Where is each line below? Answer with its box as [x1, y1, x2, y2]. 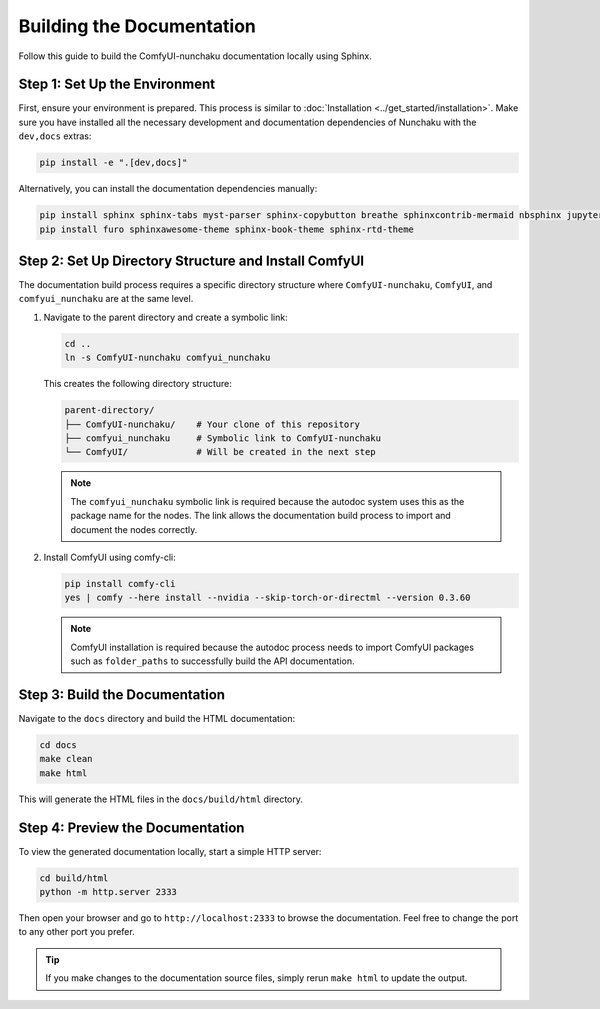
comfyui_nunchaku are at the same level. [18, 293, 194, 305]
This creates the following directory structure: [43, 378, 232, 390]
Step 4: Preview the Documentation [18, 819, 245, 836]
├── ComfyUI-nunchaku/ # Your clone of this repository [64, 418, 360, 430]
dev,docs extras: [18, 130, 92, 142]
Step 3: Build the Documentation [18, 686, 225, 703]
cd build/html [39, 872, 109, 884]
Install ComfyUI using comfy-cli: [43, 551, 176, 563]
